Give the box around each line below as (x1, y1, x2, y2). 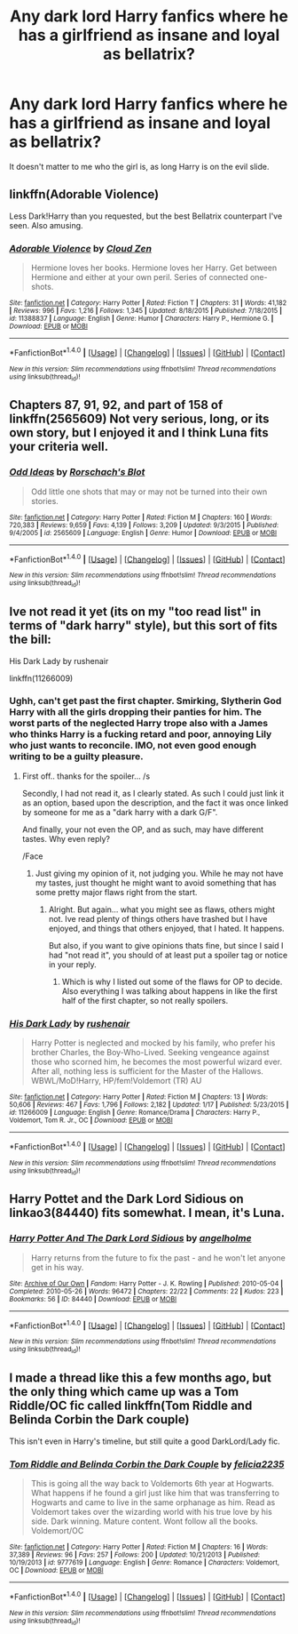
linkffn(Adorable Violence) (9, 187, 160, 202)
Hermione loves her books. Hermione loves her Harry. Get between (30, 262, 278, 273)
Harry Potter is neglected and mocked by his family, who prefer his (30, 1037, 276, 1048)
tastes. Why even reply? (21, 833, 111, 844)
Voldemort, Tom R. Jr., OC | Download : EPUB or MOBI (9, 1116, 173, 1125)
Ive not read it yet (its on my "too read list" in (9, 605, 262, 620)
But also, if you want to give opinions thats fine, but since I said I (48, 940, 284, 950)
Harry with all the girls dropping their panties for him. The (9, 706, 263, 718)
